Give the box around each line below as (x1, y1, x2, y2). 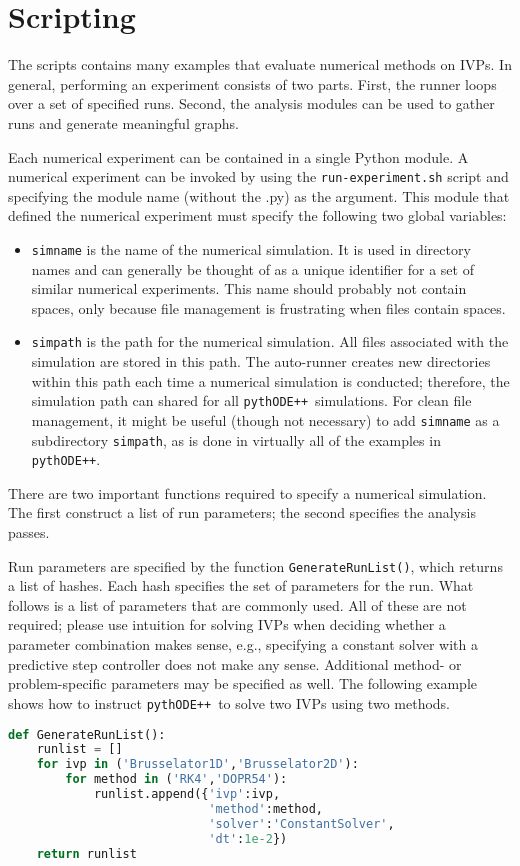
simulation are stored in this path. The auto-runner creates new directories (31, 351, 491, 372)
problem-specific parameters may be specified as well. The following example (8, 673, 477, 694)
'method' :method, (208, 801, 324, 816)
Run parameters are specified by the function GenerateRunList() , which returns (8, 555, 503, 576)
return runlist (36, 846, 137, 861)
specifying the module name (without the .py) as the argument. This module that (8, 185, 510, 206)
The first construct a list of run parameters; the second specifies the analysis (8, 502, 476, 523)
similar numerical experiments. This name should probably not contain (31, 278, 467, 299)
